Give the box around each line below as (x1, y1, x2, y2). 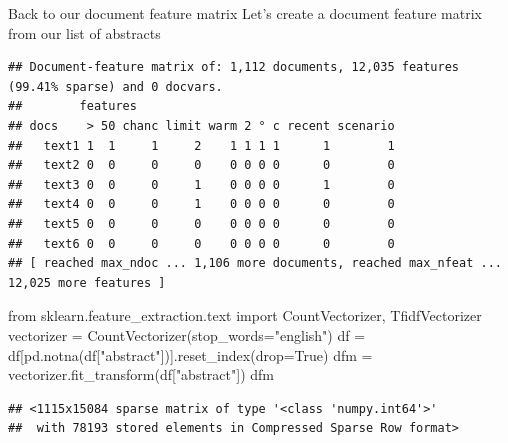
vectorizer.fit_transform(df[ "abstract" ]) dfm (8, 364, 274, 385)
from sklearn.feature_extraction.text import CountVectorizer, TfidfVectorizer (8, 305, 482, 326)
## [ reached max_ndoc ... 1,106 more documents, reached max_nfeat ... (8, 256, 502, 271)
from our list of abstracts (8, 22, 161, 43)
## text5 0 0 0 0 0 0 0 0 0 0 (8, 216, 395, 231)
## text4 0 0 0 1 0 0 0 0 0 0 (8, 197, 395, 212)
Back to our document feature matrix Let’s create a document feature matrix (8, 3, 482, 23)
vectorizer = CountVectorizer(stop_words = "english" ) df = (8, 324, 366, 345)
